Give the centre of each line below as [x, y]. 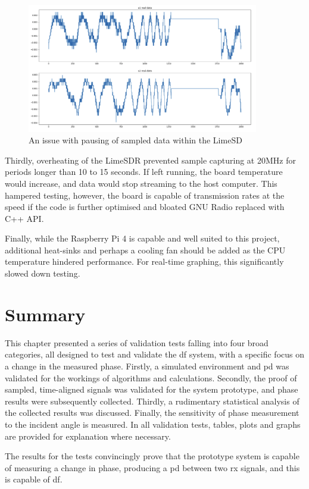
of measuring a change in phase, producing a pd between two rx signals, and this [152, 467]
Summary [45, 314]
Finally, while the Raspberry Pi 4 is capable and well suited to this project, [142, 238]
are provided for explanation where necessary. [88, 436]
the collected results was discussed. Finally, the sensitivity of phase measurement [152, 413]
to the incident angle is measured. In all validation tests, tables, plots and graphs [153, 424]
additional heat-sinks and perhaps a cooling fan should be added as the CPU [145, 250]
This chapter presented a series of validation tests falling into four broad [137, 342]
